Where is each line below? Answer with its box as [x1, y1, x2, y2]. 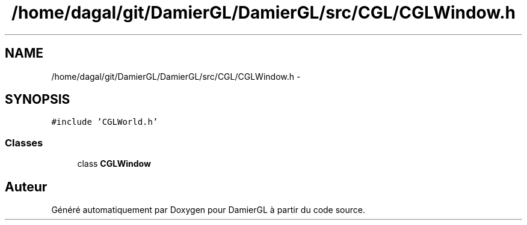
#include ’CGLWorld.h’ [51, 117, 158, 127]
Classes [5, 136, 43, 149]
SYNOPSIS [5, 92, 70, 107]
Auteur [5, 179, 48, 194]
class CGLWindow [77, 158, 151, 169]
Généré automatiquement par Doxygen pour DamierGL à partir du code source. [51, 205, 366, 215]
